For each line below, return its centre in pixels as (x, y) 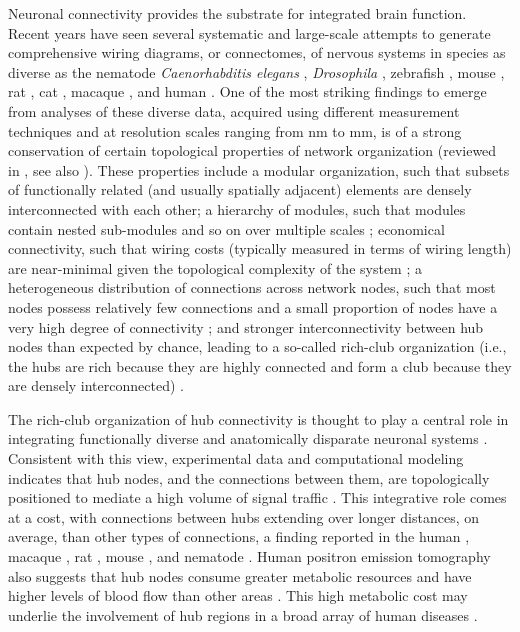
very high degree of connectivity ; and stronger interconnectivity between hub (246, 326)
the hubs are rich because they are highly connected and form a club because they (260, 365)
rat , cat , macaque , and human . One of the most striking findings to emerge (247, 91)
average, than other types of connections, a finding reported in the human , (239, 536)
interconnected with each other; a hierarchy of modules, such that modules (237, 208)
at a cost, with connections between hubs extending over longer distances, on (243, 516)
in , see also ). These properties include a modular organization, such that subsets (259, 169)
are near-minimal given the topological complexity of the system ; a (215, 267)
